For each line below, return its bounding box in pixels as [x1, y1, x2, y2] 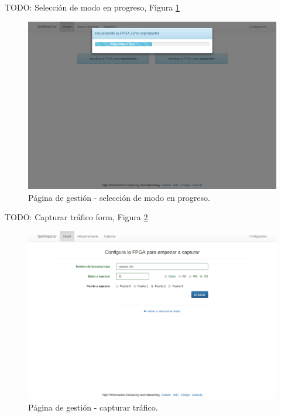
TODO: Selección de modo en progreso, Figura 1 [5, 1, 180, 13]
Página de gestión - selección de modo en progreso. [28, 191, 210, 203]
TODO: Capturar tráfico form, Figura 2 [5, 211, 148, 223]
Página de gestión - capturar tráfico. [28, 401, 158, 413]
